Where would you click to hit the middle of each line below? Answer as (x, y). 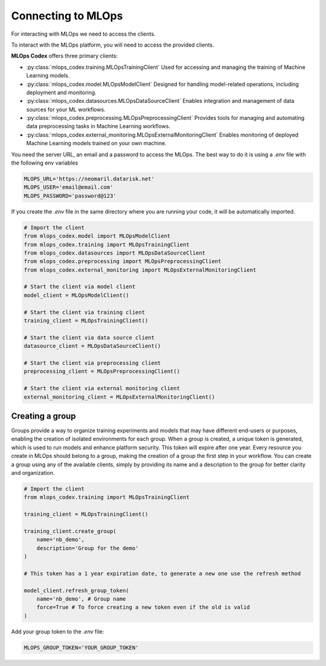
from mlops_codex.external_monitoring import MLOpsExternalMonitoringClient (140, 270)
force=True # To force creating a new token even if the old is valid (143, 607)
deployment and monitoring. (61, 92)
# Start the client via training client (84, 312)
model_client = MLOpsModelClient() (76, 295)
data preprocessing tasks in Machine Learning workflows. (98, 126)
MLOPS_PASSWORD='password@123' (70, 196)
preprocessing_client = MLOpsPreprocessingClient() (102, 371)
